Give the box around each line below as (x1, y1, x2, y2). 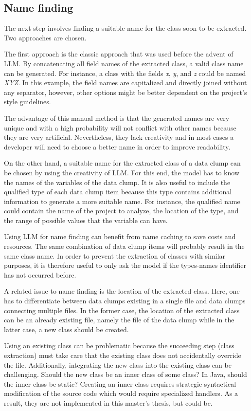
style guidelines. (4, 96, 51, 107)
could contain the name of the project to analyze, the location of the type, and (4, 205, 239, 216)
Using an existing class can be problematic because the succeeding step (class (4, 340, 234, 351)
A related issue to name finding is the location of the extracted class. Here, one (4, 286, 240, 296)
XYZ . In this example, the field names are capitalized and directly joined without (4, 77, 247, 88)
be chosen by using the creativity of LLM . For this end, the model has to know (4, 167, 239, 177)
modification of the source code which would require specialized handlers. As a (4, 388, 238, 398)
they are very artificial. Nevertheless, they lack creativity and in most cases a (4, 132, 234, 142)
